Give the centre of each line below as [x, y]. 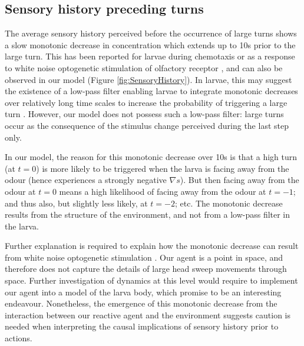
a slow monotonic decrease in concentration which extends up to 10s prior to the [150, 44]
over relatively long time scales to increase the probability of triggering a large [146, 102]
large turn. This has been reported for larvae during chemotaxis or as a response [150, 56]
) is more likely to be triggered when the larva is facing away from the [163, 168]
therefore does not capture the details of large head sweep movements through [146, 269]
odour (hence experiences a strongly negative [86, 180]
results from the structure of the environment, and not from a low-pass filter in [148, 214]
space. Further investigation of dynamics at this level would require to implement [151, 280]
